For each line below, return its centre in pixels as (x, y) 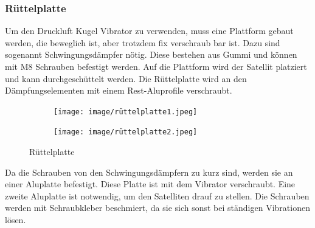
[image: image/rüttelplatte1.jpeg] (126, 112)
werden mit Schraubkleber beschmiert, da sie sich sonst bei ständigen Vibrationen (157, 208)
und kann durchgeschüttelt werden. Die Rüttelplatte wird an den (126, 78)
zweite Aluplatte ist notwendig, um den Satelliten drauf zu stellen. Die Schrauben (157, 195)
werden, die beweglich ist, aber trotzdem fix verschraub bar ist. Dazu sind (143, 42)
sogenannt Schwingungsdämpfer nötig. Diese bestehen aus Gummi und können (151, 54)
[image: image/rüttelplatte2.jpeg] (126, 132)
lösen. (16, 220)
